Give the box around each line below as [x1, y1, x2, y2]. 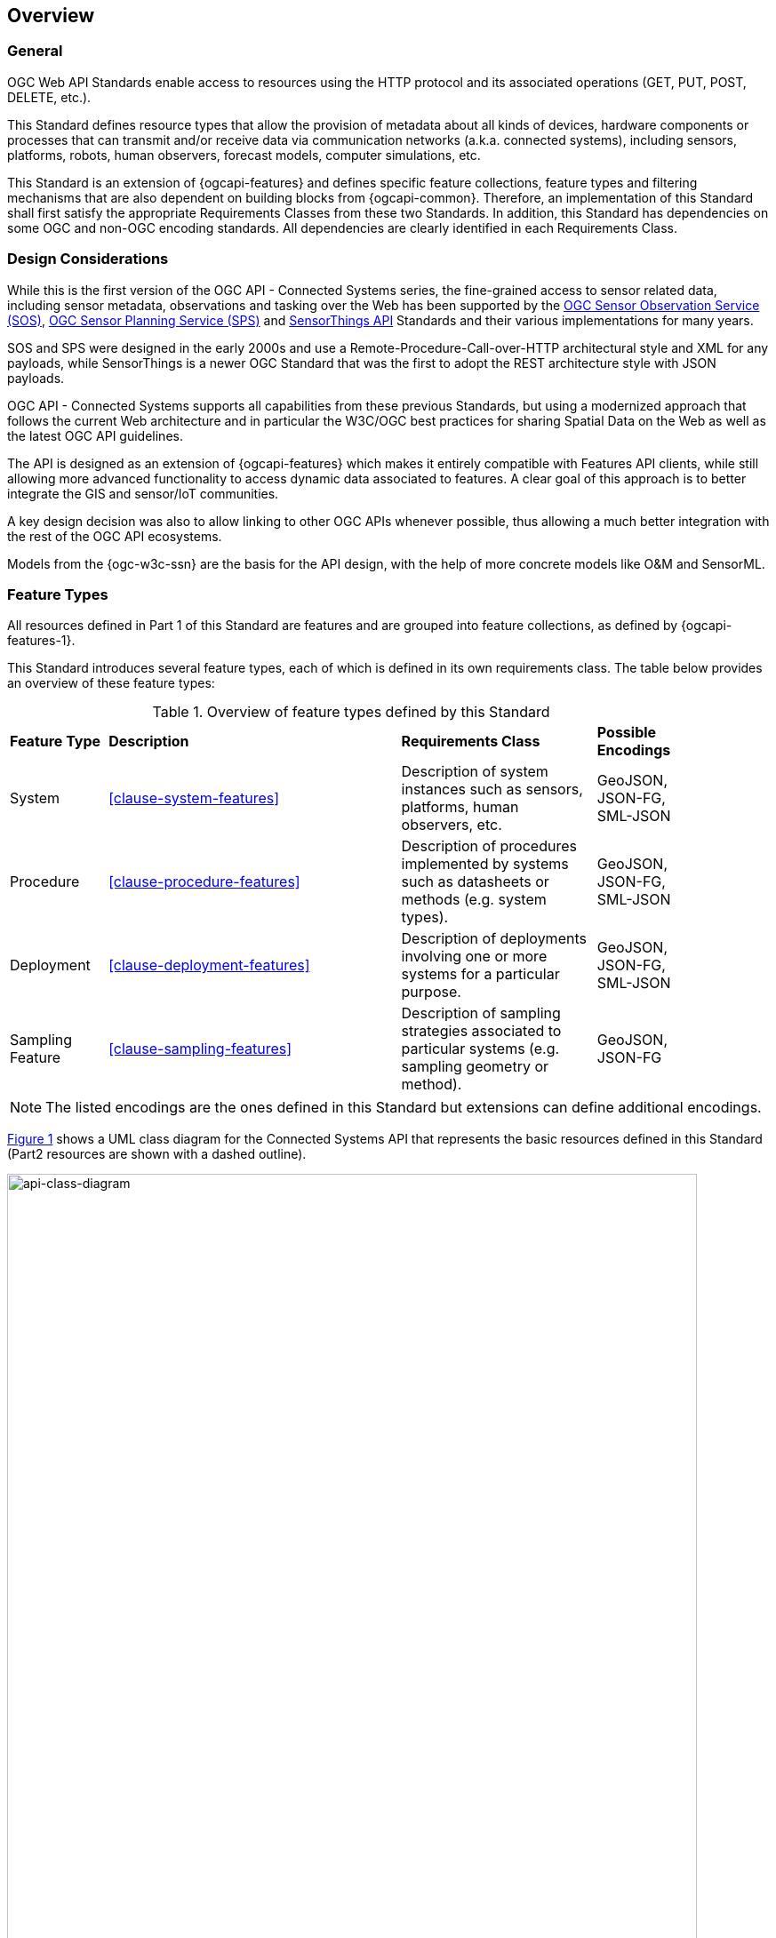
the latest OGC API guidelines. [7, 427, 183, 443]
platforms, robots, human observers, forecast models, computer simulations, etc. [7, 147, 481, 163]
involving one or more [401, 947, 548, 966]
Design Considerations [7, 250, 169, 268]
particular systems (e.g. [401, 1040, 560, 1058]
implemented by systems [401, 855, 569, 873]
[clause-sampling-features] [108, 1040, 292, 1058]
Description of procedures [401, 837, 577, 856]
